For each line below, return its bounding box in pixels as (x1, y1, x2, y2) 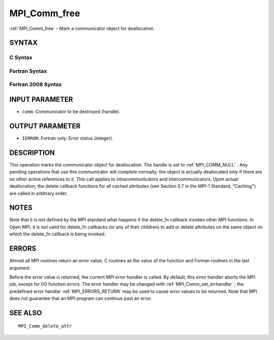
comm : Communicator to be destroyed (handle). (22, 109, 121, 115)
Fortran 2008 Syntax (9, 81, 62, 88)
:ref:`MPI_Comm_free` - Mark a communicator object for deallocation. (9, 25, 155, 31)
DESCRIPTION (9, 148, 55, 157)
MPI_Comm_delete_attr (18, 323, 72, 329)
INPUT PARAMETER (9, 95, 73, 104)
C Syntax (9, 54, 32, 61)
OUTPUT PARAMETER (9, 122, 81, 130)
